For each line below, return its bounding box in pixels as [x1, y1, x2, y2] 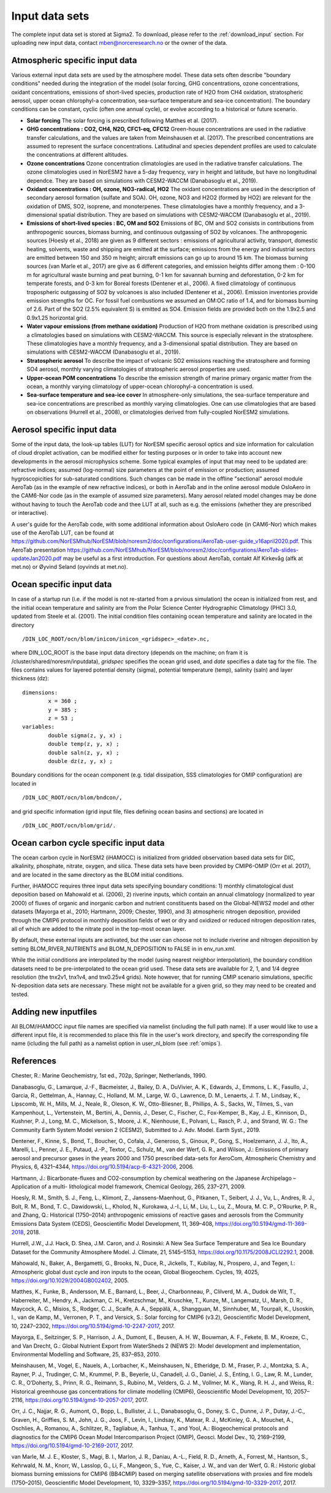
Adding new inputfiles [11, 1006, 97, 1017]
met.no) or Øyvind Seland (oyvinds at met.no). [11, 563, 128, 571]
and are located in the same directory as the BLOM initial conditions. [11, 871, 184, 878]
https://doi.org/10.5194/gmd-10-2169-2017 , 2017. [11, 1442, 134, 1449]
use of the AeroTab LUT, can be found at [11, 529, 115, 536]
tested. [11, 990, 29, 998]
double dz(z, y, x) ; [48, 758, 113, 764]
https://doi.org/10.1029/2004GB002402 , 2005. [11, 1277, 129, 1284]
